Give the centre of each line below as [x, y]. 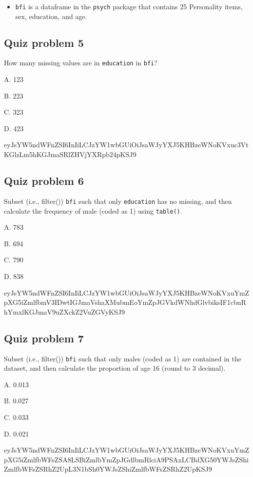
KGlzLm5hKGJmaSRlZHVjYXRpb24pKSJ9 [70, 154]
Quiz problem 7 [44, 338]
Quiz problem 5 [44, 42]
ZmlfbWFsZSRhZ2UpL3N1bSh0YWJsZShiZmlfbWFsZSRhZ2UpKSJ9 [108, 469]
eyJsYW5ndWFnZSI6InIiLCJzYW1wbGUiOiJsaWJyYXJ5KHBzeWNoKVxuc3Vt [126, 145]
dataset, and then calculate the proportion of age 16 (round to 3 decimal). [115, 368]
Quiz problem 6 [44, 181]
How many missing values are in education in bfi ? [81, 63]
